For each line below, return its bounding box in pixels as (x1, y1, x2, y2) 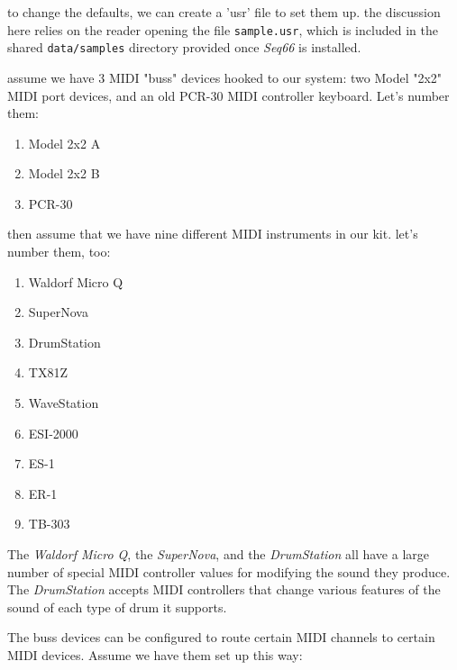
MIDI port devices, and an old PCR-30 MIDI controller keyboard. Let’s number (7, 86, 450, 104)
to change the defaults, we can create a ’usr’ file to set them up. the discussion (7, 3, 441, 21)
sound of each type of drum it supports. (7, 597, 227, 616)
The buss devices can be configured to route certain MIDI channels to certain (7, 628, 435, 647)
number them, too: (7, 242, 111, 261)
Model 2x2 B (28, 164, 100, 183)
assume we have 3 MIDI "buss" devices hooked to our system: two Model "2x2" (7, 68, 443, 86)
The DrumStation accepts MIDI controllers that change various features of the (7, 580, 441, 599)
